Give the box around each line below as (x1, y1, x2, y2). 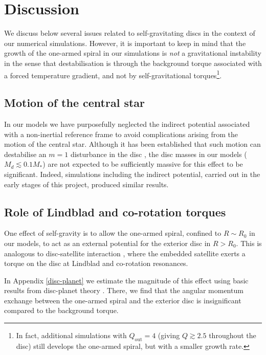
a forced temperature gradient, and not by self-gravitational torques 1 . (4, 68, 222, 80)
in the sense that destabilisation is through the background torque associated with (4, 57, 262, 68)
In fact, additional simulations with (16, 330, 127, 341)
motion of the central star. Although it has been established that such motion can (4, 139, 261, 149)
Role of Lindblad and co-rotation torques (4, 204, 226, 219)
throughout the (209, 330, 256, 341)
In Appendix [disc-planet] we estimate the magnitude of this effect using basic (4, 275, 249, 285)
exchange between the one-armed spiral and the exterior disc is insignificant (4, 295, 241, 305)
